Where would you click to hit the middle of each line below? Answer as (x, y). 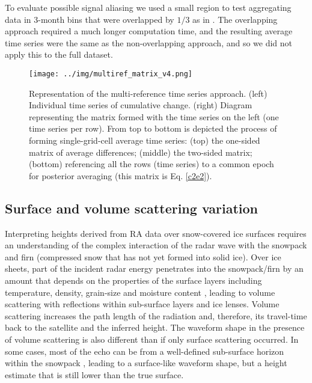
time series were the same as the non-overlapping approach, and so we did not (149, 42)
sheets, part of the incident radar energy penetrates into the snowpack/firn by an (154, 268)
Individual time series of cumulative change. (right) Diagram (141, 105)
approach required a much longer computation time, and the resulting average (149, 31)
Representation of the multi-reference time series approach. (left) (148, 93)
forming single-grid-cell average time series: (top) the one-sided (145, 140)
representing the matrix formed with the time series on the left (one (154, 116)
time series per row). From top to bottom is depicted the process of (153, 128)
